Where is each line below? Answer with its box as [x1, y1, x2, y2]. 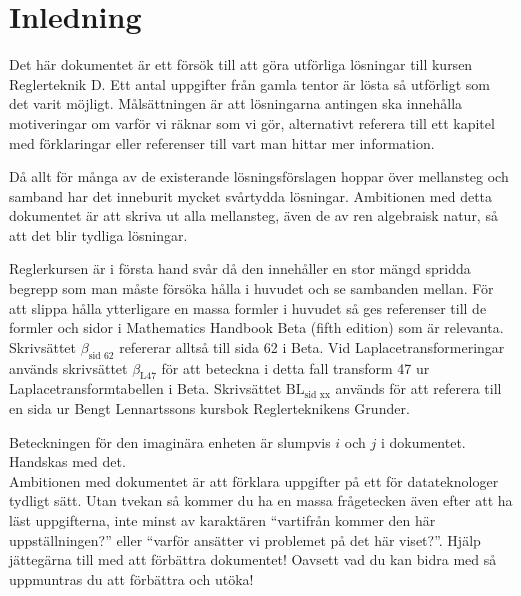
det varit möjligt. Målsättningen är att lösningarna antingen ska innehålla [9, 93, 463, 114]
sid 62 [88, 350, 114, 361]
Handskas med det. [9, 451, 126, 472]
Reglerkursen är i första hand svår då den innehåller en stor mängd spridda [9, 258, 471, 279]
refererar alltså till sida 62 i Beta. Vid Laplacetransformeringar [119, 336, 505, 357]
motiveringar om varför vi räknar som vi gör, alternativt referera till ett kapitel [9, 112, 495, 133]
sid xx [304, 389, 331, 400]
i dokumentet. [380, 431, 466, 452]
